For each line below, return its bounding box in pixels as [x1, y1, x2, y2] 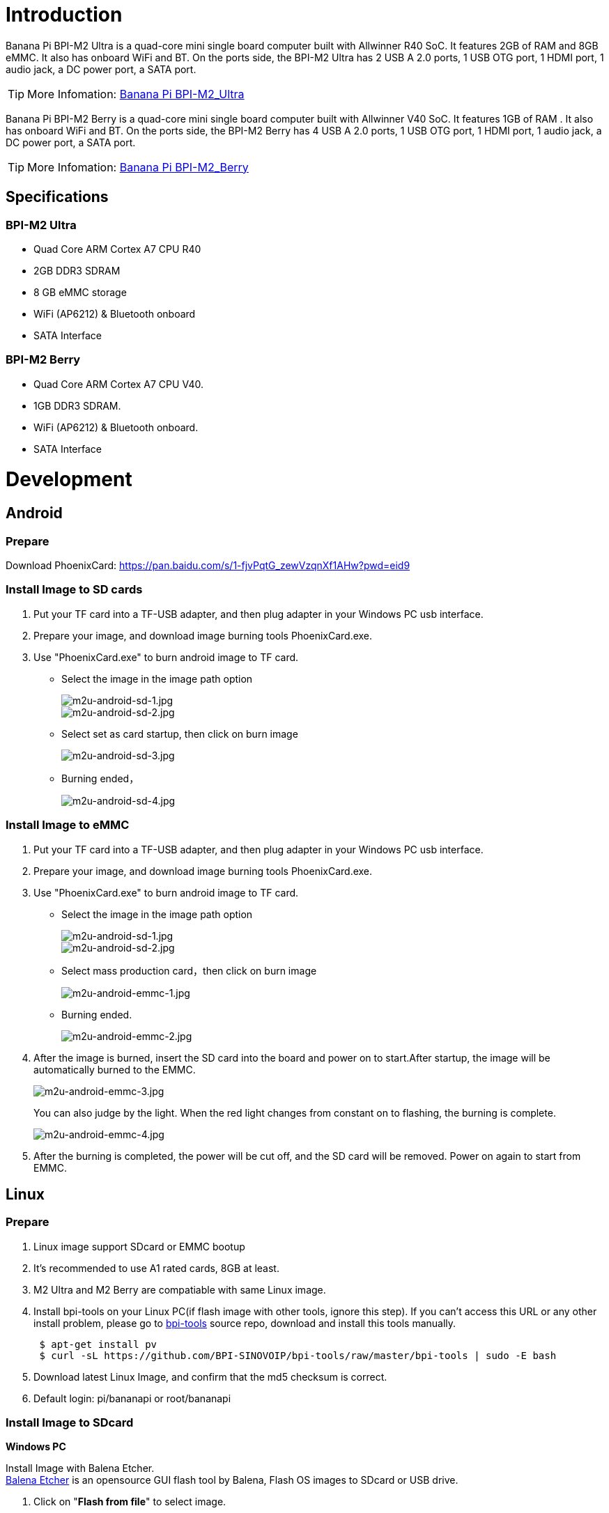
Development [6, 467, 132, 492]
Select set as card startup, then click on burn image [61, 727, 298, 740]
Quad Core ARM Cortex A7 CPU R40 [33, 242, 201, 255]
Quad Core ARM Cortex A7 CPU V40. [33, 378, 204, 390]
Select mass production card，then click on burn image [61, 964, 317, 977]
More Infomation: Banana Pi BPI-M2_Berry [27, 160, 249, 174]
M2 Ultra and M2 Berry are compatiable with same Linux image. [33, 1283, 326, 1296]
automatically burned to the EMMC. [33, 1063, 196, 1076]
